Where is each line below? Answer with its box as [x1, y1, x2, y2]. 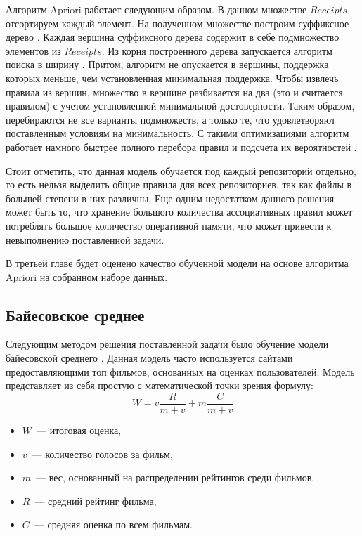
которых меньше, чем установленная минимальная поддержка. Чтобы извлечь [6, 70, 339, 85]
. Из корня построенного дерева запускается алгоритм [101, 43, 332, 58]
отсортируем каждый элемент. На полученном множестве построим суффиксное [6, 15, 349, 30]
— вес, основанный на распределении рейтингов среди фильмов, [36, 470, 315, 485]
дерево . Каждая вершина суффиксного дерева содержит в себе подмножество [6, 30, 340, 44]
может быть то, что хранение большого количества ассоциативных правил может [6, 204, 353, 219]
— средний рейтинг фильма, [34, 493, 157, 508]
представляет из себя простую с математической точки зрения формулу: [6, 378, 313, 393]
